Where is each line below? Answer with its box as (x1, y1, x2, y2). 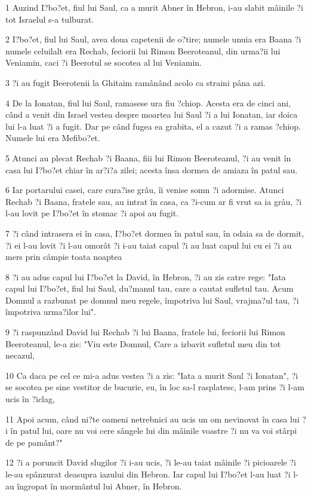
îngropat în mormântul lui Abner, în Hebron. (17, 479, 182, 492)
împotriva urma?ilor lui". (5, 305, 96, 318)
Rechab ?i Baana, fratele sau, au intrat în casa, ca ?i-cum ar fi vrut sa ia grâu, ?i (5, 195, 302, 207)
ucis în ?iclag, (5, 393, 55, 405)
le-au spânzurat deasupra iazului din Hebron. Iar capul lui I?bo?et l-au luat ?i (5, 468, 291, 480)
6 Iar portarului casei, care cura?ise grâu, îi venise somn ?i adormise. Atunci (5, 183, 284, 196)
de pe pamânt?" (5, 436, 63, 448)
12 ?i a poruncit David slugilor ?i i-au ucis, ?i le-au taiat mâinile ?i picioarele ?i (5, 456, 296, 469)
